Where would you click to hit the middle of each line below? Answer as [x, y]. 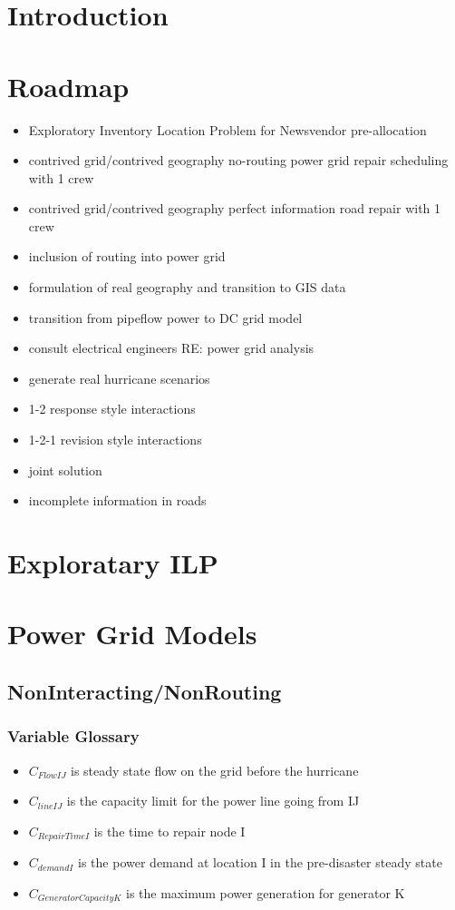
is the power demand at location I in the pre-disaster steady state [260, 862]
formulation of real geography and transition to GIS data [187, 287]
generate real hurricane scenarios [119, 378]
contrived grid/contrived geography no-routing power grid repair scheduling [238, 160]
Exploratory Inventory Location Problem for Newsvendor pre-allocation [227, 129]
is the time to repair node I [169, 831]
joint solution [65, 470]
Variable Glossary [73, 736]
